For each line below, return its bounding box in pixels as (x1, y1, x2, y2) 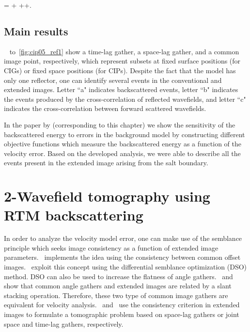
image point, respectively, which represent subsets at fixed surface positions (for (4, 56, 241, 66)
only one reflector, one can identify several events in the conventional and (4, 75, 222, 85)
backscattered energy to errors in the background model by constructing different (4, 129, 245, 139)
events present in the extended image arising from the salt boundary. (4, 158, 208, 168)
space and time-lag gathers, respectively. (4, 318, 124, 329)
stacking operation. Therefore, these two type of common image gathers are (4, 290, 228, 300)
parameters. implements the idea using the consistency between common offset (4, 252, 241, 262)
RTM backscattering (4, 205, 143, 225)
